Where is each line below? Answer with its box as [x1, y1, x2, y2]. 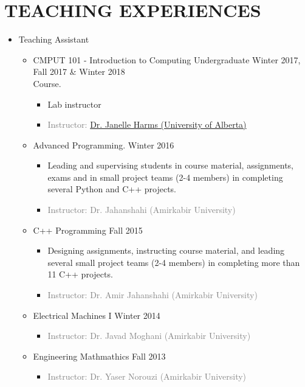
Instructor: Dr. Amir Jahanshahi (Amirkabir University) [47, 288, 258, 301]
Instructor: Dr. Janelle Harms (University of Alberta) [47, 118, 247, 131]
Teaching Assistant [18, 33, 89, 46]
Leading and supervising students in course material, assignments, [47, 159, 293, 172]
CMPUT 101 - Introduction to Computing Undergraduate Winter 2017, [33, 53, 301, 66]
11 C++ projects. [47, 268, 113, 281]
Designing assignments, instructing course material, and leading [47, 244, 285, 257]
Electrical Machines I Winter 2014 [33, 309, 160, 321]
